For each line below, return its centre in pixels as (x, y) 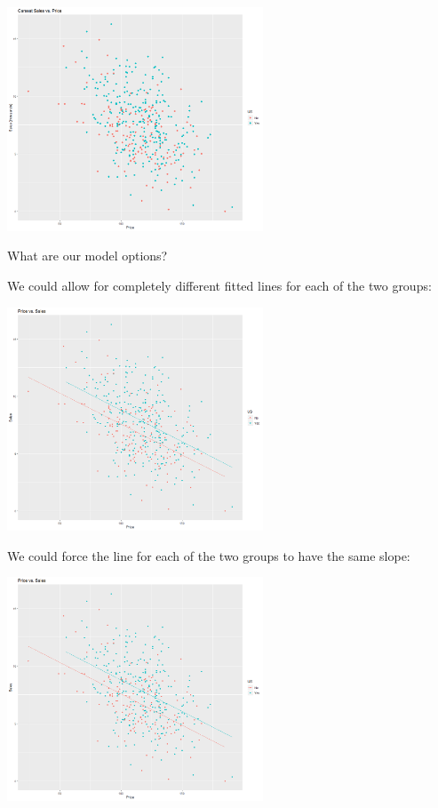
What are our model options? (88, 256)
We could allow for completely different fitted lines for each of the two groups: (219, 285)
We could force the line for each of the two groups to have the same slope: (209, 555)
